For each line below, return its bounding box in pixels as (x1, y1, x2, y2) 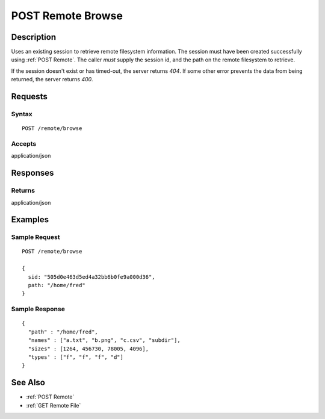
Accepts (11, 139, 37, 147)
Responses (11, 168, 54, 178)
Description (11, 32, 57, 42)
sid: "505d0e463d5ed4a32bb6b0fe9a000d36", (28, 273, 156, 280)
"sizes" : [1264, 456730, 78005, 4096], (28, 345, 149, 352)
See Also (11, 377, 45, 388)
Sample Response (11, 305, 66, 313)
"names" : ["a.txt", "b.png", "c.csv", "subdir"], (28, 337, 181, 344)
